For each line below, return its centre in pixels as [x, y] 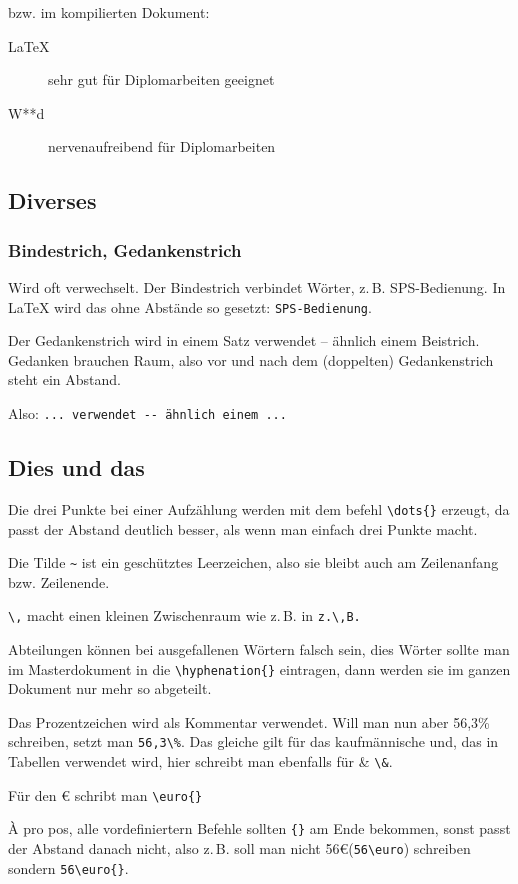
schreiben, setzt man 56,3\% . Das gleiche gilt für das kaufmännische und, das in [253, 741]
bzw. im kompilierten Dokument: [109, 12]
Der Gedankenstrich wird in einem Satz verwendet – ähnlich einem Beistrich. [244, 340]
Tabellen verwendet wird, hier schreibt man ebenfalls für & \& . [200, 761]
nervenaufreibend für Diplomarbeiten [162, 146]
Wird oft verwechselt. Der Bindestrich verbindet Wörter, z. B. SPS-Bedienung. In [257, 286]
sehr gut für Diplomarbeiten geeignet [161, 79]
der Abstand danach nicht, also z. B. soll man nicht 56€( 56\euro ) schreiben [239, 848]
